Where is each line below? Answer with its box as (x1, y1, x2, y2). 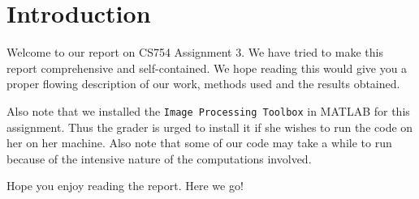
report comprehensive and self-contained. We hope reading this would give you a (6, 59, 408, 76)
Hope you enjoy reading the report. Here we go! (6, 177, 244, 194)
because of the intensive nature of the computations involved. (6, 150, 312, 167)
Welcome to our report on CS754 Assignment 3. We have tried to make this (6, 44, 383, 61)
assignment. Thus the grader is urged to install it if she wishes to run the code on (6, 118, 413, 135)
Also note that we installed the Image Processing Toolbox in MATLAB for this (6, 102, 410, 119)
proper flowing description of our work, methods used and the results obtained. (6, 75, 400, 92)
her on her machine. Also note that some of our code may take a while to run (6, 134, 392, 151)
